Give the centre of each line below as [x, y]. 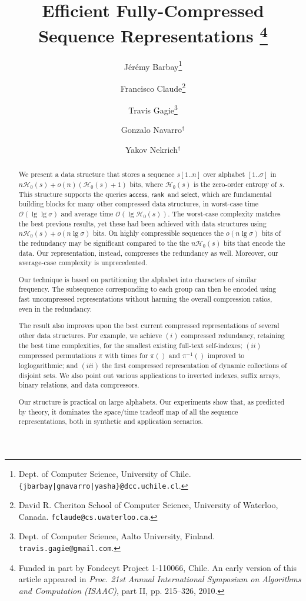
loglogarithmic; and [48, 365]
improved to [226, 355]
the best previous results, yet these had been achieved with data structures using [142, 223]
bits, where [147, 184]
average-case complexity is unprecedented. [83, 263]
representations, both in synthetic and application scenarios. [111, 421]
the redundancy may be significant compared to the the [104, 243]
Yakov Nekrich [151, 149]
